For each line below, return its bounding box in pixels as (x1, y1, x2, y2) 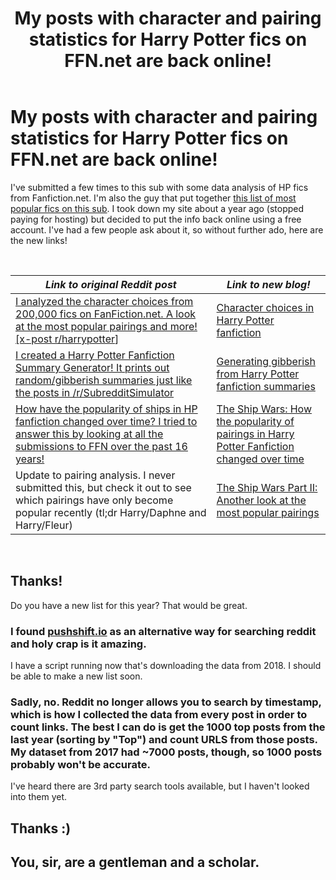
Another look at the (216, 493, 307, 507)
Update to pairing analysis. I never (15, 468, 176, 482)
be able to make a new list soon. (10, 670, 143, 682)
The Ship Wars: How (216, 402, 313, 416)
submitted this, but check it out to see (15, 480, 192, 494)
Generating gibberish (216, 354, 316, 368)
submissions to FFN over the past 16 (15, 439, 188, 453)
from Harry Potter (216, 367, 300, 381)
